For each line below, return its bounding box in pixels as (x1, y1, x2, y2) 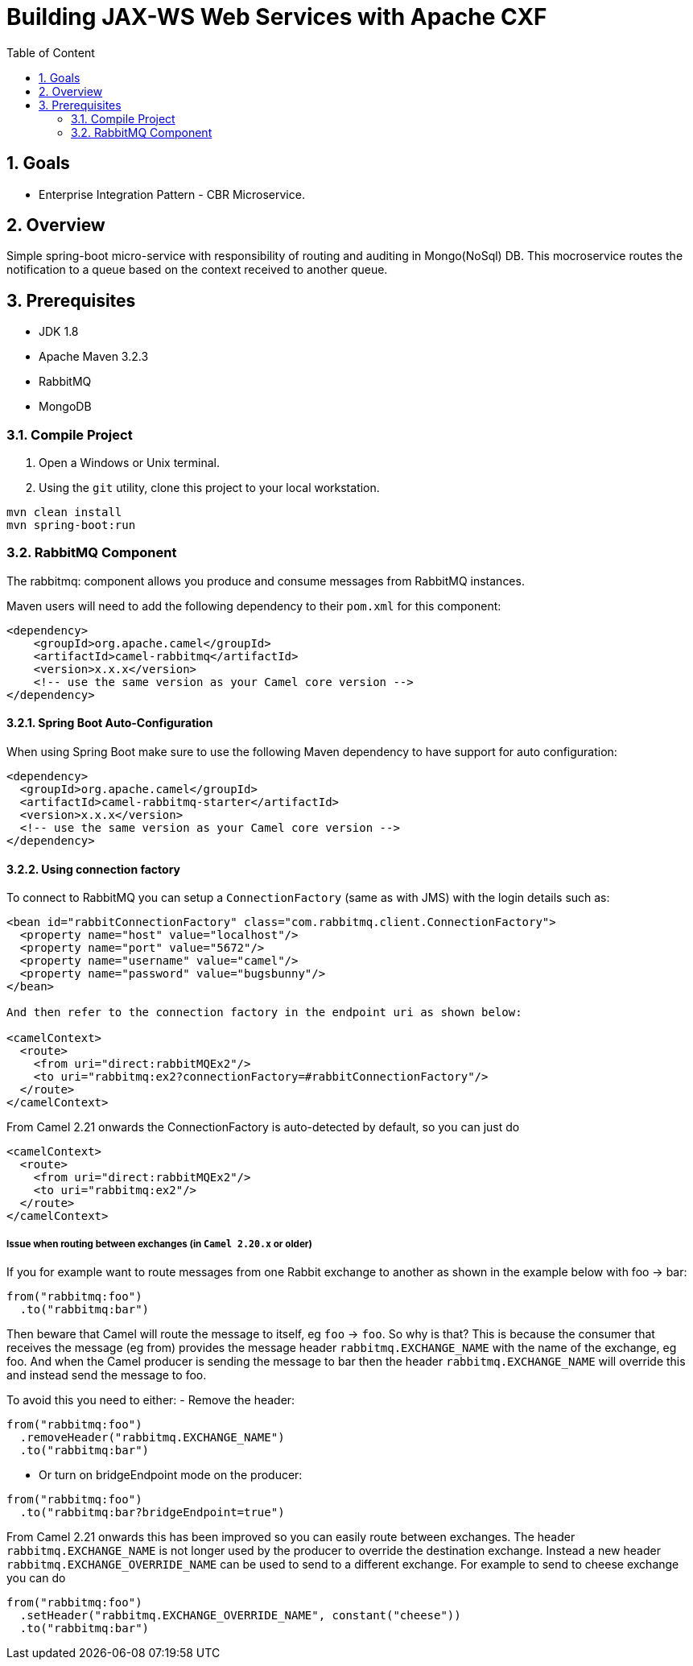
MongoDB (39, 399, 92, 414)
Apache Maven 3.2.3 (39, 349, 149, 364)
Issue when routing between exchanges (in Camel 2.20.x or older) (6, 1238, 312, 1250)
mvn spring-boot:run (6, 519, 136, 532)
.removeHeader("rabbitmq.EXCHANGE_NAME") (19, 1431, 285, 1444)
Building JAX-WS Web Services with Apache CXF (6, 3, 547, 31)
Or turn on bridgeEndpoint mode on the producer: (39, 1468, 303, 1482)
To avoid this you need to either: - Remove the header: (6, 1393, 295, 1407)
